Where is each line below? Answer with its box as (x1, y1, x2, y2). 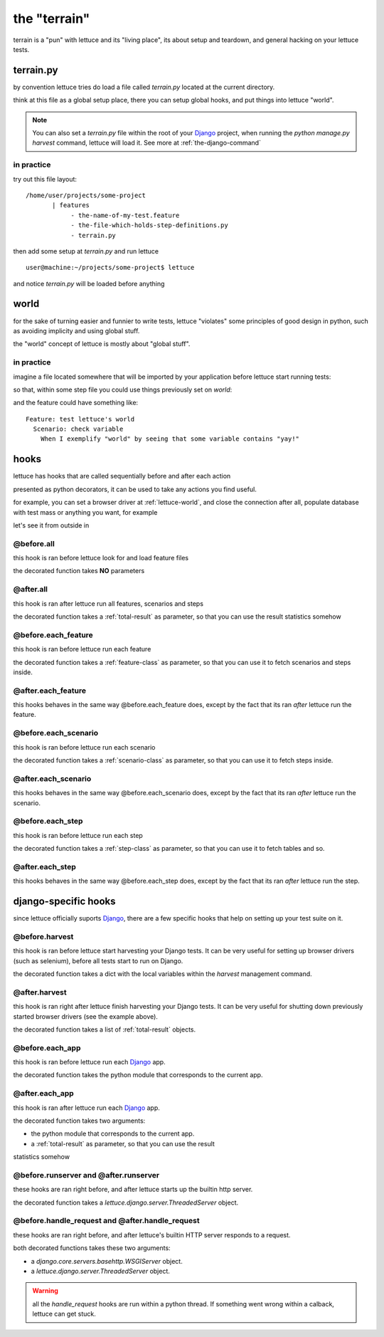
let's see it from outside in (13, 520, 90, 530)
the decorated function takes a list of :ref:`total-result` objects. (13, 1025, 196, 1034)
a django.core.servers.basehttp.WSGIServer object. (31, 1257, 183, 1265)
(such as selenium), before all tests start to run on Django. (13, 956, 183, 965)
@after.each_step (13, 861, 76, 871)
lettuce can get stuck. (32, 1310, 96, 1318)
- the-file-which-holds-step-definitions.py (70, 221, 229, 229)
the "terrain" (13, 11, 90, 26)
